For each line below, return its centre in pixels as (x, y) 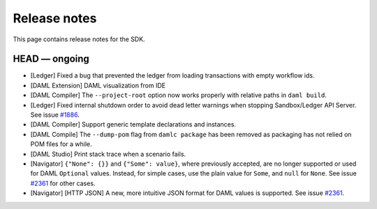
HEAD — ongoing (51, 59)
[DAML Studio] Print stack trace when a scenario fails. (108, 154)
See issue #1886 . (55, 115)
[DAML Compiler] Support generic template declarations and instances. (133, 124)
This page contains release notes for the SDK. (79, 39)
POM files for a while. (61, 144)
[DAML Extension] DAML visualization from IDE (98, 85)
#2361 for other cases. (63, 183)
